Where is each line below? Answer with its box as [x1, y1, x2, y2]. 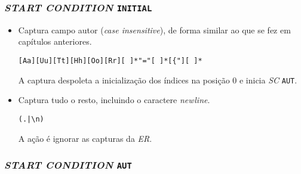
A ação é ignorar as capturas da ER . [18, 132, 152, 144]
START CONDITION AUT [4, 157, 132, 172]
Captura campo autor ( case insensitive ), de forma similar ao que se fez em [18, 23, 291, 36]
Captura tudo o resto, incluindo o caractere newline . [18, 94, 210, 106]
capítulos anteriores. [18, 35, 92, 48]
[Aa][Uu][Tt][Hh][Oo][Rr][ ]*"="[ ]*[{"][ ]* [18, 56, 202, 65]
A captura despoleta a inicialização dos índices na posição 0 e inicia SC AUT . [18, 73, 297, 86]
